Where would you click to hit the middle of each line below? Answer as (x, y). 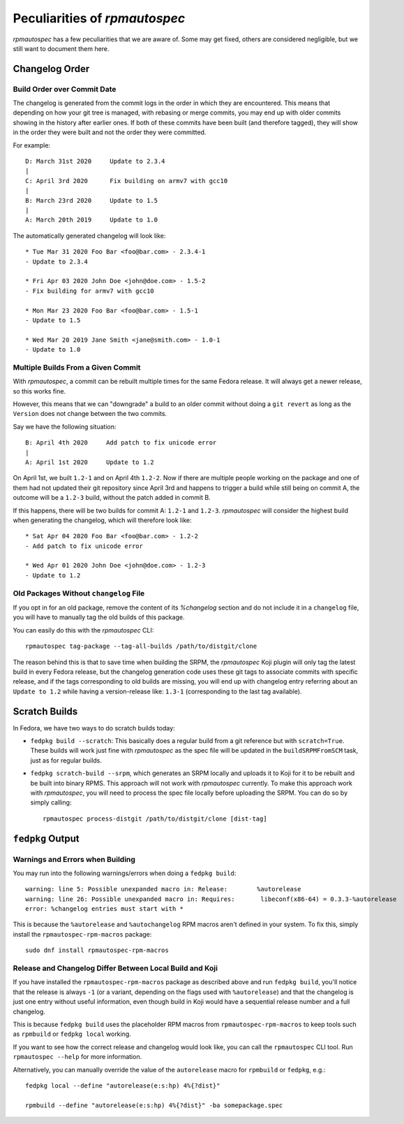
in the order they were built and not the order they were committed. (110, 132)
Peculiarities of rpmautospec (99, 18)
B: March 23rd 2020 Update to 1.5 (92, 200)
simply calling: (51, 802)
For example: (32, 145)
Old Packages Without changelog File (79, 593)
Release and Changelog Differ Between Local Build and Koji (115, 968)
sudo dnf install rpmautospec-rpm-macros (97, 950)
